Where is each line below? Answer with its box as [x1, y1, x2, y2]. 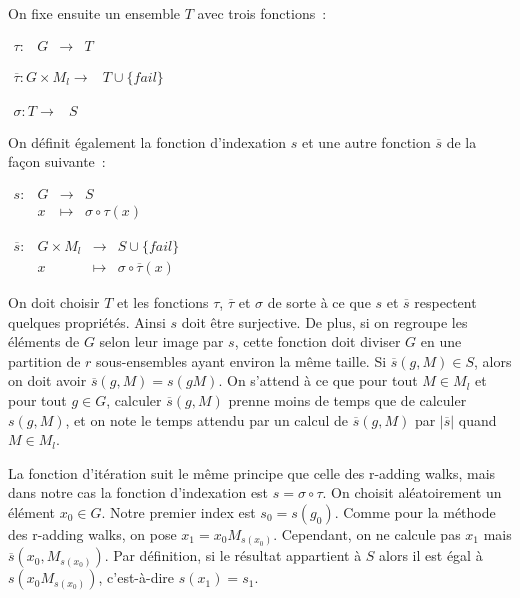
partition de [8, 350, 81, 371]
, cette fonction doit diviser [234, 331, 401, 352]
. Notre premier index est [101, 501, 256, 522]
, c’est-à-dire [98, 567, 175, 588]
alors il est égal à [379, 545, 483, 566]
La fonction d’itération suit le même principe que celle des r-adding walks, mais [8, 462, 496, 483]
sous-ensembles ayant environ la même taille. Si [96, 350, 387, 371]
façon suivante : [8, 151, 106, 172]
